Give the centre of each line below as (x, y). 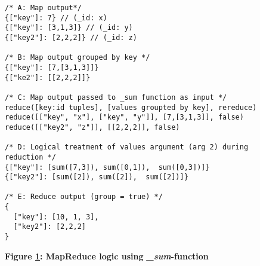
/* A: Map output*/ (43, 8)
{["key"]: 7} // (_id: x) (56, 18)
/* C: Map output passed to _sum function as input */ (116, 97)
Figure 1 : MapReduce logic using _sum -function (107, 256)
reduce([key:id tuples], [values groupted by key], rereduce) (131, 107)
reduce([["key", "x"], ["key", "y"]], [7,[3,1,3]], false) (124, 117)
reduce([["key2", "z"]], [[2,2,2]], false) (92, 127)
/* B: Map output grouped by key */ (78, 58)
